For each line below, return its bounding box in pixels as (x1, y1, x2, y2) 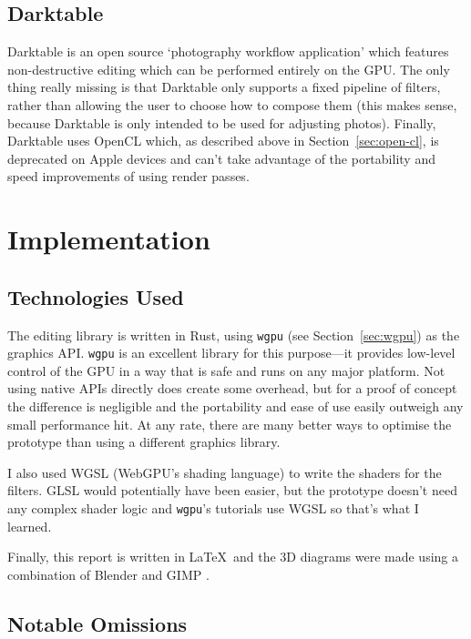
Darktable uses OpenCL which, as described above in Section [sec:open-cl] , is (7, 131, 439, 150)
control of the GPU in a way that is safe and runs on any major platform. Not (7, 360, 445, 380)
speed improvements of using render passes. (7, 167, 250, 186)
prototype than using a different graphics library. (7, 432, 281, 451)
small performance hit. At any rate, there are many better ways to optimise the (7, 414, 452, 433)
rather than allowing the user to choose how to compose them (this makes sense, (7, 95, 457, 114)
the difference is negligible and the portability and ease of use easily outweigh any (7, 397, 464, 416)
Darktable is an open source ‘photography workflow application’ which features (7, 42, 449, 61)
